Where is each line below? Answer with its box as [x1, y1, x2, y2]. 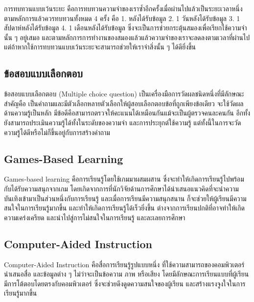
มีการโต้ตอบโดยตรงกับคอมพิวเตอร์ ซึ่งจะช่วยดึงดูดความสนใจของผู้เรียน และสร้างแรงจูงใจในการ [4, 278, 246, 288]
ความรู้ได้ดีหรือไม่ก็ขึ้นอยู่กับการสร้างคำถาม [4, 127, 110, 137]
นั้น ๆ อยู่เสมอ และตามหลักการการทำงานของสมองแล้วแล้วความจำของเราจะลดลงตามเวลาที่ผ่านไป [4, 32, 250, 42]
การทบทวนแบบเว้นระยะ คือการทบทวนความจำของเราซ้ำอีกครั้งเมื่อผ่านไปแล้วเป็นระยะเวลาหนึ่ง [4, 3, 243, 13]
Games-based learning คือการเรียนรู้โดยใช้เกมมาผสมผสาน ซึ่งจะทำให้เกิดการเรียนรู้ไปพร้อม [4, 174, 244, 184]
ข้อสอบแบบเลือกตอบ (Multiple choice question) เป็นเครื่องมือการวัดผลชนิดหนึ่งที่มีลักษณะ [4, 89, 244, 99]
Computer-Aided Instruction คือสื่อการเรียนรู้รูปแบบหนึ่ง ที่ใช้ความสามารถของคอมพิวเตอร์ [4, 259, 245, 269]
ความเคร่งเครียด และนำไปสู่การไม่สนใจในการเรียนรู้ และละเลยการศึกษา [4, 212, 185, 222]
